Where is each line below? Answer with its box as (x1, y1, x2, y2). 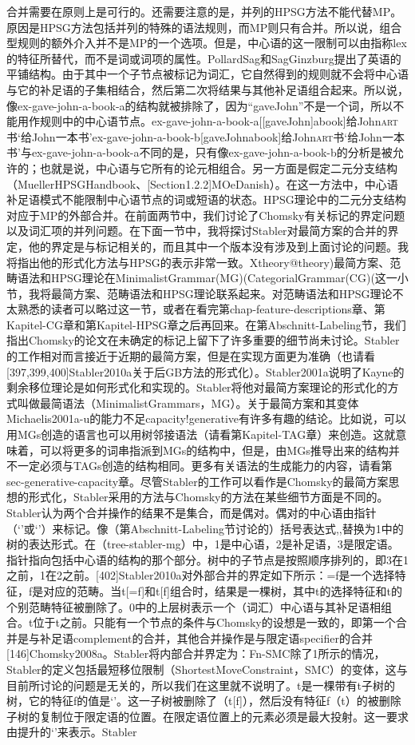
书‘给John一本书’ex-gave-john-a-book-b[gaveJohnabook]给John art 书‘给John (6, 128, 382, 145)
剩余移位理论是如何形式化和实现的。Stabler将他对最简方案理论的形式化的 (6, 379, 388, 396)
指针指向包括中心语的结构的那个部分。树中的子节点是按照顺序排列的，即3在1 (6, 551, 409, 568)
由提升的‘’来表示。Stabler (6, 723, 137, 740)
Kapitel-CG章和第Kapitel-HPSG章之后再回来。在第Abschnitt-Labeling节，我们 (6, 316, 406, 333)
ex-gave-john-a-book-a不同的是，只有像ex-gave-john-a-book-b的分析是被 (31, 144, 393, 161)
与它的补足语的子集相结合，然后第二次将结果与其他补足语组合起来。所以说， (6, 81, 409, 98)
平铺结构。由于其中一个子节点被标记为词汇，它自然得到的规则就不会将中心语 (6, 66, 409, 82)
